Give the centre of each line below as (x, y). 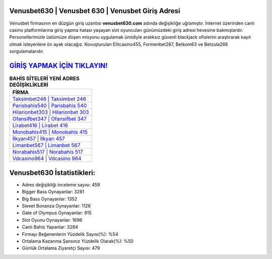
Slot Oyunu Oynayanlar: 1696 (52, 220)
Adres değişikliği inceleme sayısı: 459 (61, 184)
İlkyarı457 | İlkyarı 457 (39, 139)
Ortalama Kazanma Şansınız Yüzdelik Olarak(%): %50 (78, 241)
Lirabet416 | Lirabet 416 (40, 125)
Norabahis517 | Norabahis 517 (48, 152)
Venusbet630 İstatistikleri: (52, 173)
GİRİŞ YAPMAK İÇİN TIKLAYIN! (58, 66)
